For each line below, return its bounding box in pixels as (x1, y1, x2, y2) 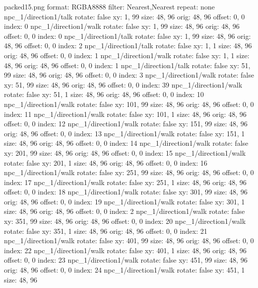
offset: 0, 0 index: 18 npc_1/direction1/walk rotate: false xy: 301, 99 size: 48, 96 (4, 187, 248, 197)
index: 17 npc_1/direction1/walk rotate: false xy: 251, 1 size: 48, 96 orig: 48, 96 (4, 177, 247, 187)
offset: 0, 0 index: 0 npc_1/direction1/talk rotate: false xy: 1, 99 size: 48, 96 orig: (4, 30, 251, 41)
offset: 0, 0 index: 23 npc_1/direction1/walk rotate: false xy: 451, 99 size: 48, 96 (4, 255, 248, 265)
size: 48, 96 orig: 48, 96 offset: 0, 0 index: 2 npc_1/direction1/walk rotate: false (4, 206, 245, 216)
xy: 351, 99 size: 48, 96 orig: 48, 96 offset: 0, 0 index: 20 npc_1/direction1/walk (4, 216, 246, 226)
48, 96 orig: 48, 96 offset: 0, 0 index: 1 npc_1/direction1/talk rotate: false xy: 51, (4, 60, 251, 70)
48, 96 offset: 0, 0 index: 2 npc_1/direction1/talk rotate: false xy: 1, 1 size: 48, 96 (4, 40, 252, 51)
